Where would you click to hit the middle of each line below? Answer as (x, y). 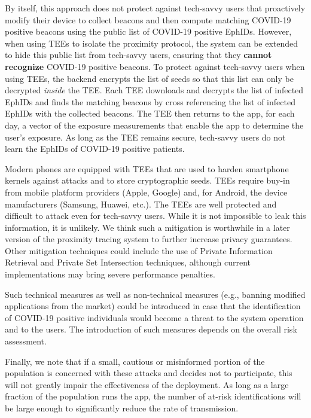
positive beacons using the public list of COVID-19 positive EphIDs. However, (148, 31)
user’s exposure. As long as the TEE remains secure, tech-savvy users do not (145, 137)
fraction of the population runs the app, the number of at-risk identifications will (153, 396)
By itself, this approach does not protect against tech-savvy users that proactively (155, 8)
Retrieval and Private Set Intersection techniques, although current (128, 262)
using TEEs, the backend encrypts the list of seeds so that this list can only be (149, 78)
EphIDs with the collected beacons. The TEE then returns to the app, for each (150, 113)
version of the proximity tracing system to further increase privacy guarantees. (149, 239)
